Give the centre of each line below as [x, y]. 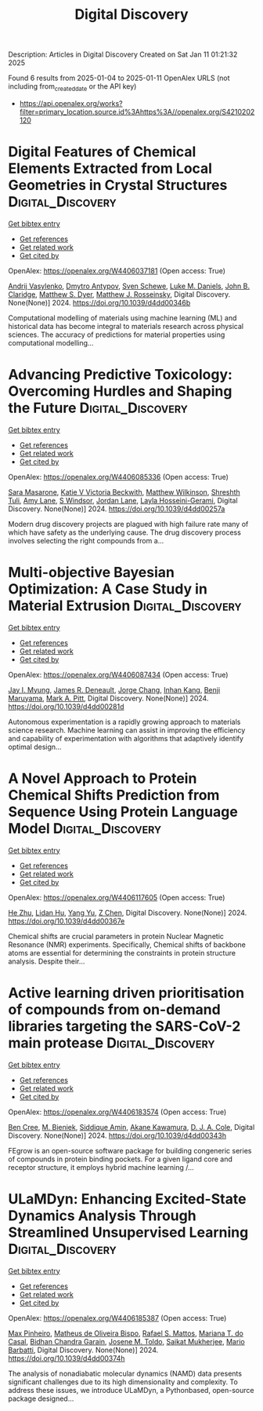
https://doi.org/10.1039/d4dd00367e [67, 921]
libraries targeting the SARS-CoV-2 [124, 1026]
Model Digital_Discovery [85, 828]
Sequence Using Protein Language [123, 812]
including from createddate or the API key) [72, 87]
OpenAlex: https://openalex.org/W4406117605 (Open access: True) [117, 897]
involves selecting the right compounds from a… [86, 540]
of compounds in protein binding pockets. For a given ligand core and [120, 1159]
